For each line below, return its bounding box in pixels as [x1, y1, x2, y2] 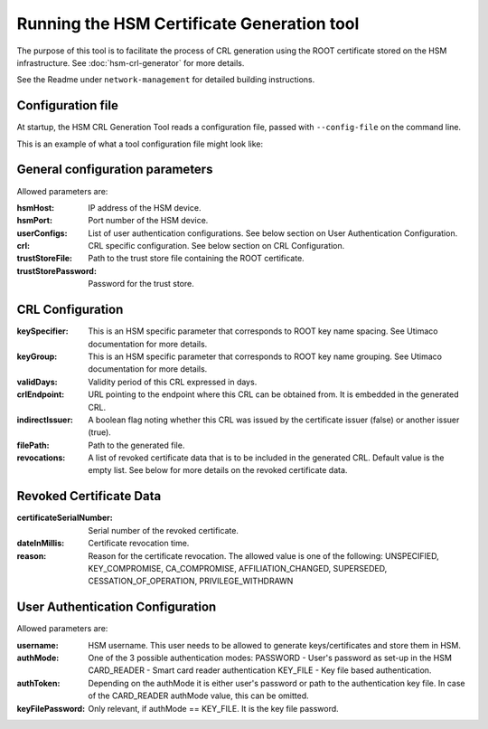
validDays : [16, 376, 58, 387]
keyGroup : [16, 351, 58, 362]
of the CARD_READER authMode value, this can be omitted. [88, 690, 309, 701]
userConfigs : [16, 227, 68, 239]
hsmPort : [16, 215, 53, 226]
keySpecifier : [16, 326, 69, 336]
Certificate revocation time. [88, 538, 190, 549]
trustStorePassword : [16, 265, 97, 276]
